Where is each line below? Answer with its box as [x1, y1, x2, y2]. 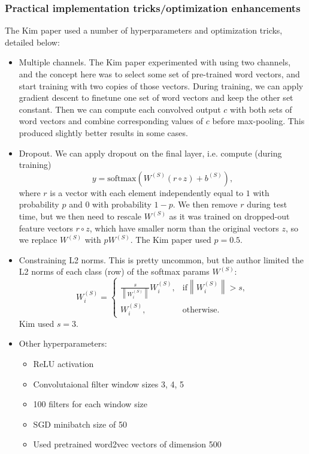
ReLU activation [33, 357, 94, 369]
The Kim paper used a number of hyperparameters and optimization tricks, [5, 24, 283, 37]
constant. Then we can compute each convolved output [19, 103, 221, 115]
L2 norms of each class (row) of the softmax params [19, 265, 210, 278]
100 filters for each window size [33, 398, 147, 410]
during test [247, 198, 287, 211]
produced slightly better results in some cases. [19, 126, 188, 139]
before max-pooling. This [212, 115, 305, 127]
